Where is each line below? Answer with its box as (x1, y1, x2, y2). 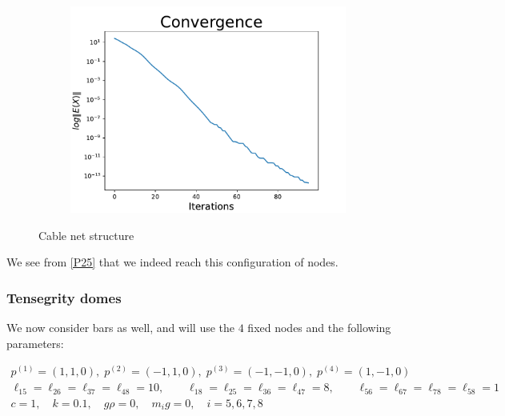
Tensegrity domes (6, 287, 122, 307)
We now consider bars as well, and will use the (6, 319, 235, 335)
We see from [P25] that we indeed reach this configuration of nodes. (6, 254, 339, 270)
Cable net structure (38, 226, 134, 243)
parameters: (6, 334, 64, 351)
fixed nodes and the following (247, 319, 391, 335)
